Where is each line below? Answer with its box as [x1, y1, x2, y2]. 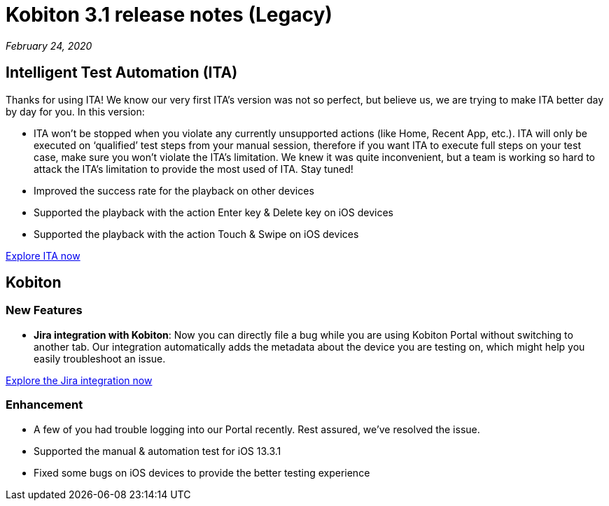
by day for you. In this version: [6, 105, 145, 118]
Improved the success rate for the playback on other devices [34, 184, 314, 197]
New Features [6, 303, 83, 318]
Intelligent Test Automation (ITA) [6, 64, 238, 82]
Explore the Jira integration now [6, 374, 153, 386]
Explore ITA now [6, 249, 80, 262]
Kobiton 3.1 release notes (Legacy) [6, 3, 332, 27]
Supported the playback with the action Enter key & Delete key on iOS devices [34, 206, 393, 218]
